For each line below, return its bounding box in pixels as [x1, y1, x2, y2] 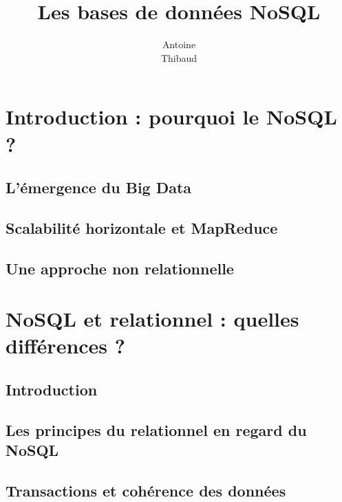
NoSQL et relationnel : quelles [6, 305, 299, 333]
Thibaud [160, 50, 197, 65]
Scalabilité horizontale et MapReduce [6, 217, 278, 238]
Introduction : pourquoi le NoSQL [6, 102, 337, 131]
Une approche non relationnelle [6, 257, 234, 279]
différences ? [6, 331, 125, 360]
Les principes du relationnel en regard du [6, 419, 307, 440]
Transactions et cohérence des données [6, 479, 286, 501]
